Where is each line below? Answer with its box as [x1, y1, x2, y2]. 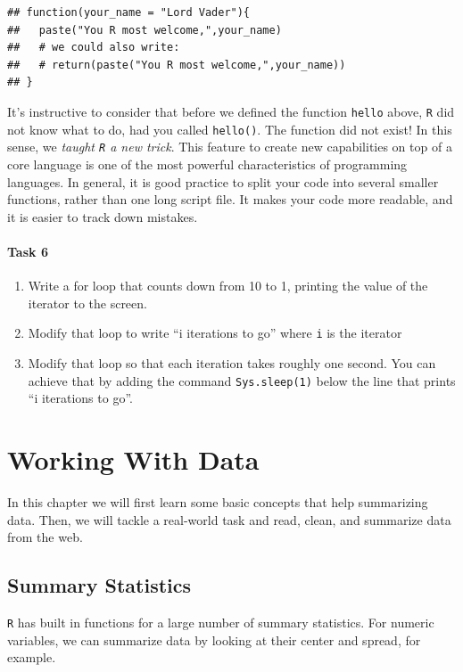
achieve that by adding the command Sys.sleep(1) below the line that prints [28, 371, 456, 389]
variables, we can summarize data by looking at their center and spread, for [7, 630, 421, 649]
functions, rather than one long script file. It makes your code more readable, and [7, 190, 453, 209]
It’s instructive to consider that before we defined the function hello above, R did [7, 102, 455, 120]
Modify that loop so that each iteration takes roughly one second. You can [28, 353, 436, 372]
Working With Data [7, 440, 260, 477]
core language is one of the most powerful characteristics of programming [7, 154, 408, 173]
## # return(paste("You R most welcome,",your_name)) [7, 58, 346, 71]
